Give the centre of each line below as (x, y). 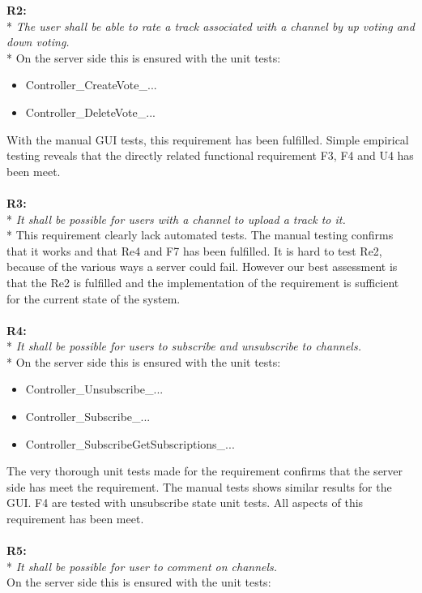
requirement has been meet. (75, 519)
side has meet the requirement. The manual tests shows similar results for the (199, 486)
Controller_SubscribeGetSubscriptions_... (130, 443)
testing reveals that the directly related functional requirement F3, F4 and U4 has (210, 155)
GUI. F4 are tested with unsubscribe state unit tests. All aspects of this (185, 503)
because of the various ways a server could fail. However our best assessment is (202, 266)
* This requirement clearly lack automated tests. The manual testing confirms (200, 235)
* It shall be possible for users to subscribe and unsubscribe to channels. (184, 346)
